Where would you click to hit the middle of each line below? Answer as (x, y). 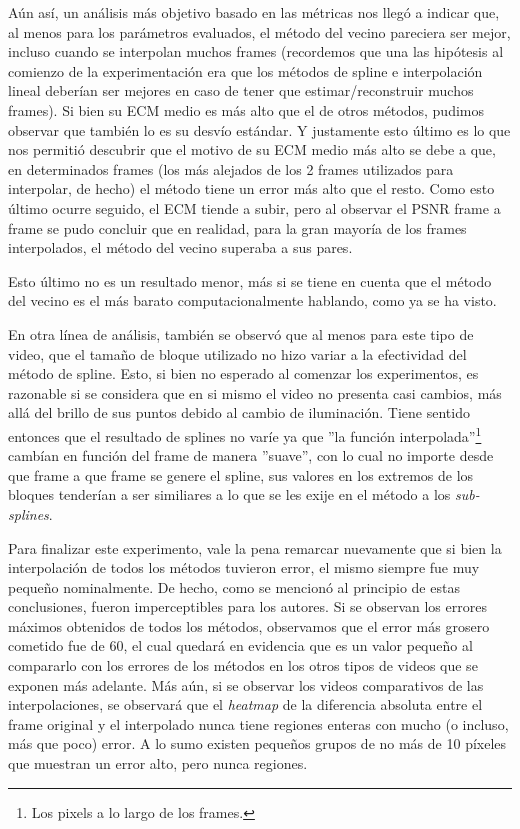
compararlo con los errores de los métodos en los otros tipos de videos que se (243, 665)
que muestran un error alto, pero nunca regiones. (158, 763)
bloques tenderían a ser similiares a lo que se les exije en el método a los (229, 494)
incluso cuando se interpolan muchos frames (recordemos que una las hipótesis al (256, 51)
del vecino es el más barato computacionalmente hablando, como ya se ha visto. (252, 300)
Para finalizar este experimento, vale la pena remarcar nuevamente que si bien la (255, 547)
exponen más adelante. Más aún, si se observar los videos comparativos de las (246, 684)
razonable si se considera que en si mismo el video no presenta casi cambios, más (255, 392)
